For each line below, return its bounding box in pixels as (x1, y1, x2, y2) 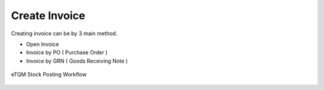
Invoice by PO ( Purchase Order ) (26, 49, 108, 56)
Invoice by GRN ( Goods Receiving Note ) (26, 57, 128, 64)
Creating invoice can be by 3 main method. (11, 30, 118, 37)
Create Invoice (11, 9, 85, 22)
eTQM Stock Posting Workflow (11, 71, 87, 78)
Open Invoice (26, 41, 59, 48)
